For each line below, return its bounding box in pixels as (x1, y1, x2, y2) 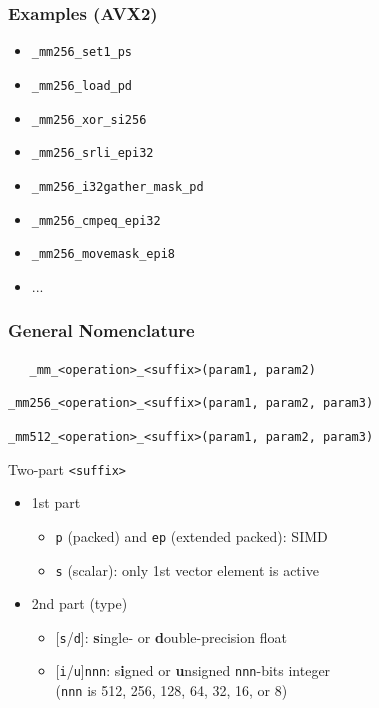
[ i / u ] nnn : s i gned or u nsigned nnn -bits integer (55, 660, 331, 681)
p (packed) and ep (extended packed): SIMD (55, 525, 328, 546)
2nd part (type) (31, 593, 128, 614)
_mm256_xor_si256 (31, 112, 147, 127)
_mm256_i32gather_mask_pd (31, 179, 204, 194)
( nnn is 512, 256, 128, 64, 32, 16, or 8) (55, 680, 288, 701)
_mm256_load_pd (31, 78, 133, 93)
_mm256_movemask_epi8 (31, 247, 175, 262)
